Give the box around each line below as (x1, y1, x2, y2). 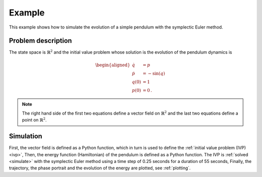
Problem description (9, 37, 72, 45)
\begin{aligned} (95, 62, 131, 68)
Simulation (9, 132, 42, 140)
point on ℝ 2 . (22, 117, 47, 123)
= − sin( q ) (142, 71, 165, 76)
